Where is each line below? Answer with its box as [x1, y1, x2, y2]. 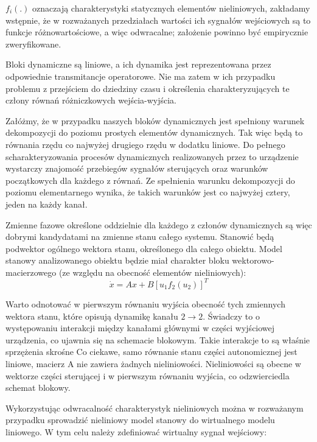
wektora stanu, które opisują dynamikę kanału [5, 309, 178, 322]
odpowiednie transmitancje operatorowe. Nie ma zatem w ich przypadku [5, 69, 276, 82]
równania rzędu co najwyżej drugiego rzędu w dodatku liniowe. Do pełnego [5, 138, 285, 150]
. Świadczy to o [203, 309, 260, 322]
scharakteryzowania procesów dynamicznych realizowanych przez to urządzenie [5, 150, 299, 163]
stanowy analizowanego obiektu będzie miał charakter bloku [5, 254, 229, 267]
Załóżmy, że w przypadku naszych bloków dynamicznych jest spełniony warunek [5, 114, 305, 127]
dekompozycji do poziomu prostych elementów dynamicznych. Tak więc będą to [5, 126, 303, 139]
